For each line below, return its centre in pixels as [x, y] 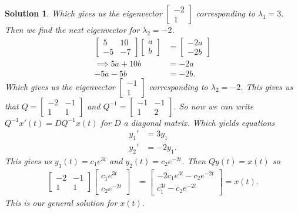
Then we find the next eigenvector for [72, 29]
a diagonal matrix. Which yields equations [199, 122]
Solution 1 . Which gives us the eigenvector [83, 13]
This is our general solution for [61, 202]
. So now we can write [214, 106]
